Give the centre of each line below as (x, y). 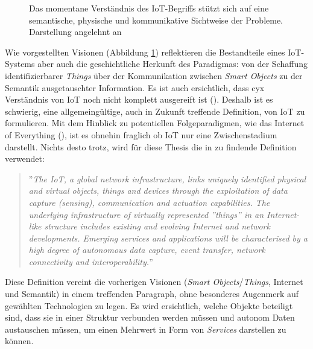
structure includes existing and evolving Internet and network (157, 226)
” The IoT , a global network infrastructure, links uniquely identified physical (167, 178)
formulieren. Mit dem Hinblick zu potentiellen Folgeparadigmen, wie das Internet (155, 123)
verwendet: (25, 158)
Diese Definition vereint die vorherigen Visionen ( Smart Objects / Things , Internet (154, 282)
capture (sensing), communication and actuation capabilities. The (149, 202)
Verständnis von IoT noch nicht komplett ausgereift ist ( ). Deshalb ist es (139, 99)
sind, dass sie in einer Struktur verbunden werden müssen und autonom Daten (150, 317)
